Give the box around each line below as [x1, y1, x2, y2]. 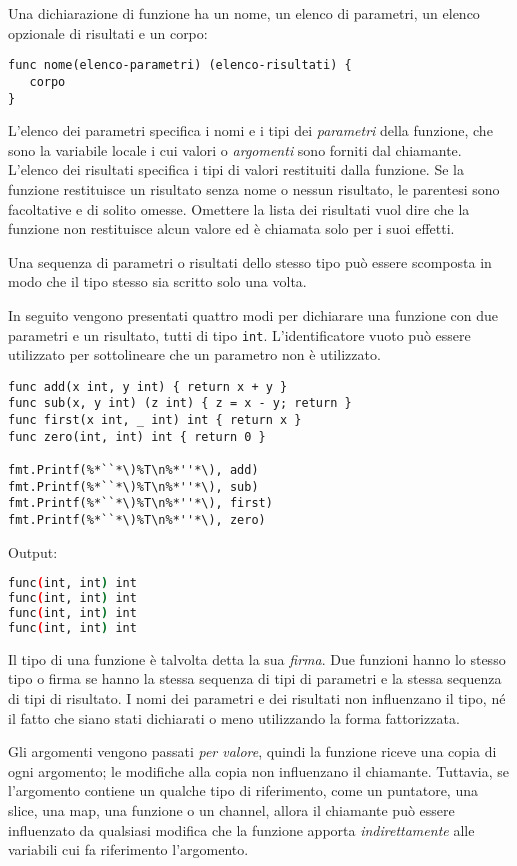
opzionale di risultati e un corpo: [8, 22, 208, 43]
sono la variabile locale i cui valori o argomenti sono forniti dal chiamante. [8, 139, 462, 160]
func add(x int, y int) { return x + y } [8, 379, 288, 394]
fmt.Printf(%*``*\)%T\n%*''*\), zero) [8, 513, 266, 527]
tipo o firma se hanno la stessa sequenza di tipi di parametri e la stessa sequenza [8, 668, 502, 689]
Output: [8, 541, 58, 562]
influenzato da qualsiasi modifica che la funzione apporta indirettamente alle [8, 819, 475, 840]
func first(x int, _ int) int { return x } [8, 413, 302, 428]
